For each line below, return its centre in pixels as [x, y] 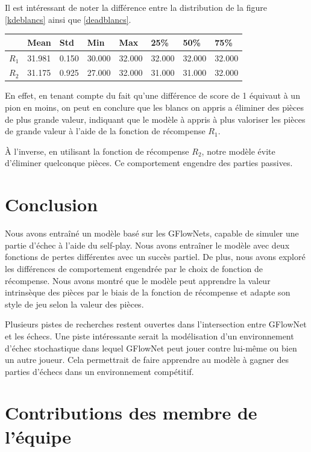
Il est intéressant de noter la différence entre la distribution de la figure [136, 7]
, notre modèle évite [238, 151]
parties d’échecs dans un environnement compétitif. [99, 371]
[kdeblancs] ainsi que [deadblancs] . [68, 19]
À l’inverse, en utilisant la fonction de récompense [97, 151]
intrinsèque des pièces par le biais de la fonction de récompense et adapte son [148, 292]
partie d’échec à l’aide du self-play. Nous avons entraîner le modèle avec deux [147, 245]
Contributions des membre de [131, 413]
